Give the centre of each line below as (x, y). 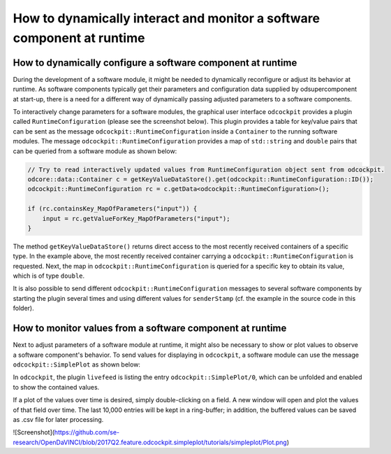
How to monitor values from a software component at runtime (150, 328)
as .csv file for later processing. (58, 419)
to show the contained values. (56, 387)
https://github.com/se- (87, 432)
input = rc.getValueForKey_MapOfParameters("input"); (136, 218)
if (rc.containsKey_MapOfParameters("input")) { (112, 209)
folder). (23, 308)
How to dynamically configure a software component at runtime (155, 63)
